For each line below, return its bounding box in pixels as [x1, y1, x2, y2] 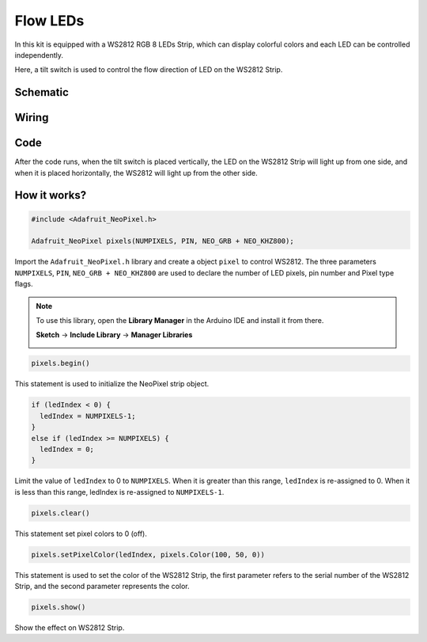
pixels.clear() [31, 508, 90, 518]
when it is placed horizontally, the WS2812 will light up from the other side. [14, 168, 259, 177]
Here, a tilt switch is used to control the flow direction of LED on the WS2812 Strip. [14, 65, 283, 74]
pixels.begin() [31, 359, 90, 368]
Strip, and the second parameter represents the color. [14, 581, 190, 591]
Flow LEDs [14, 12, 85, 29]
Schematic [14, 85, 69, 99]
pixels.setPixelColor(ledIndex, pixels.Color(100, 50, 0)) [31, 550, 265, 559]
